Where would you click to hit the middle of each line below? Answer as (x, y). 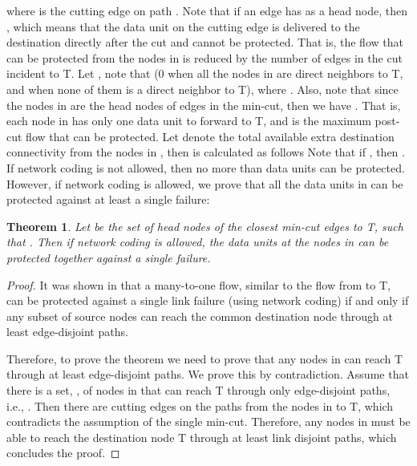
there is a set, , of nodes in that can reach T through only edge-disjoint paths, (198, 390)
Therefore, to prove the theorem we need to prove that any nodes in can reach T (205, 358)
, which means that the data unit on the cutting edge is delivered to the (183, 26)
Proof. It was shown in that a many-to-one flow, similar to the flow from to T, (198, 284)
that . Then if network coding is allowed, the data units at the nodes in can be (198, 242)
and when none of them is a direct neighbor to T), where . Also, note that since (202, 89)
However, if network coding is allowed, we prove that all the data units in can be (205, 183)
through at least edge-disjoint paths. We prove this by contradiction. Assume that (208, 374)
